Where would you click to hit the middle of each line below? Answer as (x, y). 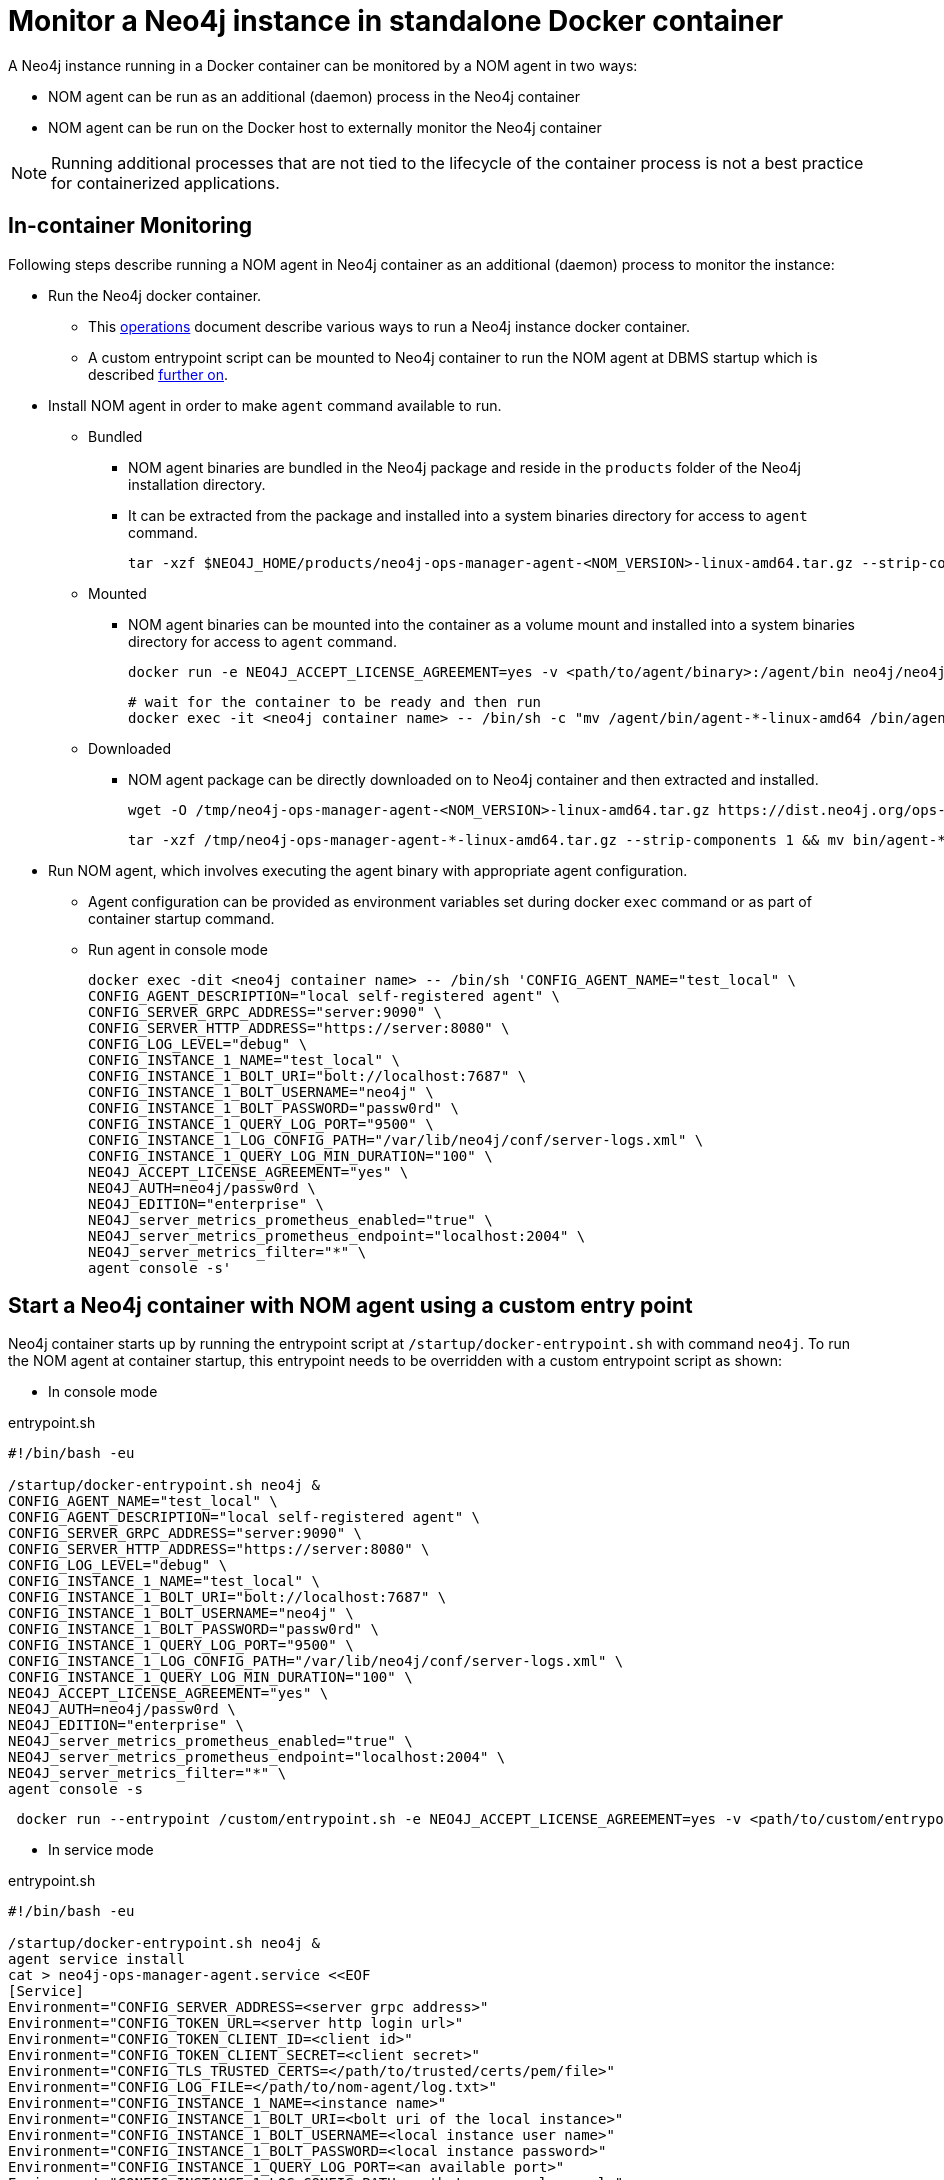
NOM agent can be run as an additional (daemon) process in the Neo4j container (314, 96)
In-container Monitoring (130, 226)
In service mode (101, 1850)
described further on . (158, 374)
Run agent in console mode (178, 949)
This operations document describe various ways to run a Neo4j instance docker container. (389, 326)
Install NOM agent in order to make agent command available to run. (275, 405)
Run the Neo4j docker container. (155, 295)
